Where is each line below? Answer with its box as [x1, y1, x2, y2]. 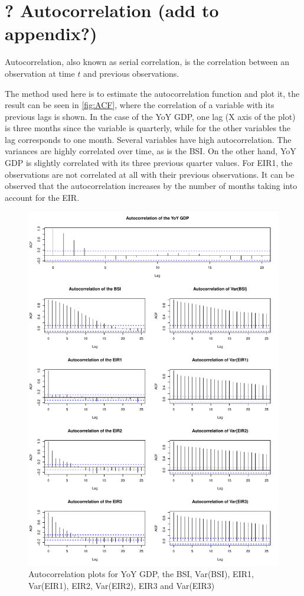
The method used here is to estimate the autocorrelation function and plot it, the [5, 87, 300, 99]
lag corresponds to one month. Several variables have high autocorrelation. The [5, 133, 292, 145]
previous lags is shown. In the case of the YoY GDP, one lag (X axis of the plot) [5, 110, 296, 122]
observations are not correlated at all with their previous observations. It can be [5, 168, 295, 180]
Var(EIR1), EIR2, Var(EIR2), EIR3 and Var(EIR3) [28, 579, 215, 591]
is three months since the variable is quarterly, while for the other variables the [5, 122, 291, 134]
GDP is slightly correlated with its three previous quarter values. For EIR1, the [5, 157, 293, 169]
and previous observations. [83, 67, 179, 79]
